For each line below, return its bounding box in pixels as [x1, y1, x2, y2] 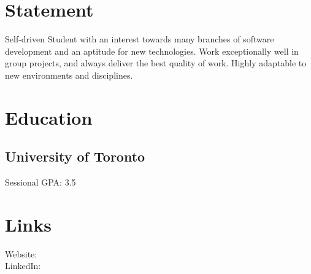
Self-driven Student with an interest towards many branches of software [5, 33, 274, 45]
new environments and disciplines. [5, 68, 133, 81]
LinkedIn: [5, 259, 41, 272]
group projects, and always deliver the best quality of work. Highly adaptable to [5, 57, 307, 69]
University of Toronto [5, 147, 145, 166]
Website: [5, 247, 37, 260]
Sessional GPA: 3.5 [5, 176, 76, 189]
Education [5, 104, 93, 130]
